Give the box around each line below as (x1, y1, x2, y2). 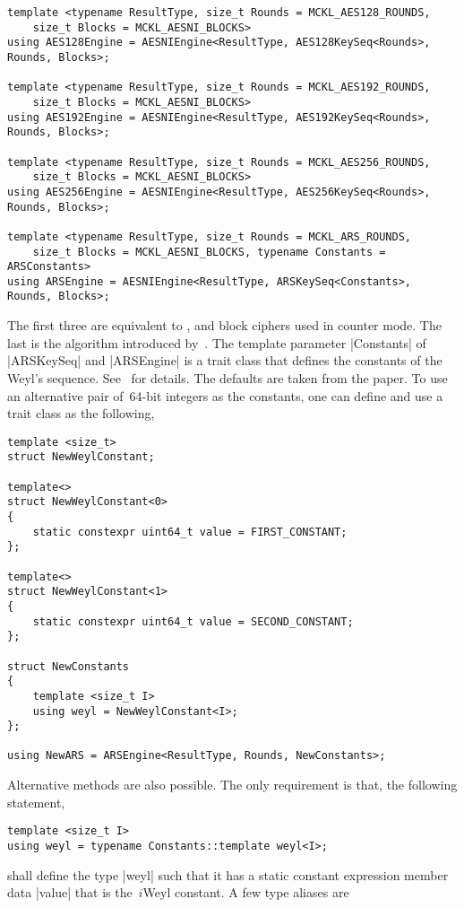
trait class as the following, (7, 404, 155, 423)
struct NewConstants (7, 659, 130, 673)
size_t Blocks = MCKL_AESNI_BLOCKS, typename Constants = (32, 245, 386, 258)
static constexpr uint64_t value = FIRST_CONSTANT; (32, 525, 348, 538)
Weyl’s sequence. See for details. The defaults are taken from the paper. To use (7, 368, 448, 387)
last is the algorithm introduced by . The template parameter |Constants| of (7, 333, 426, 352)
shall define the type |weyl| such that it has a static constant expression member (7, 865, 449, 884)
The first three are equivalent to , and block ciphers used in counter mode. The (7, 316, 442, 335)
